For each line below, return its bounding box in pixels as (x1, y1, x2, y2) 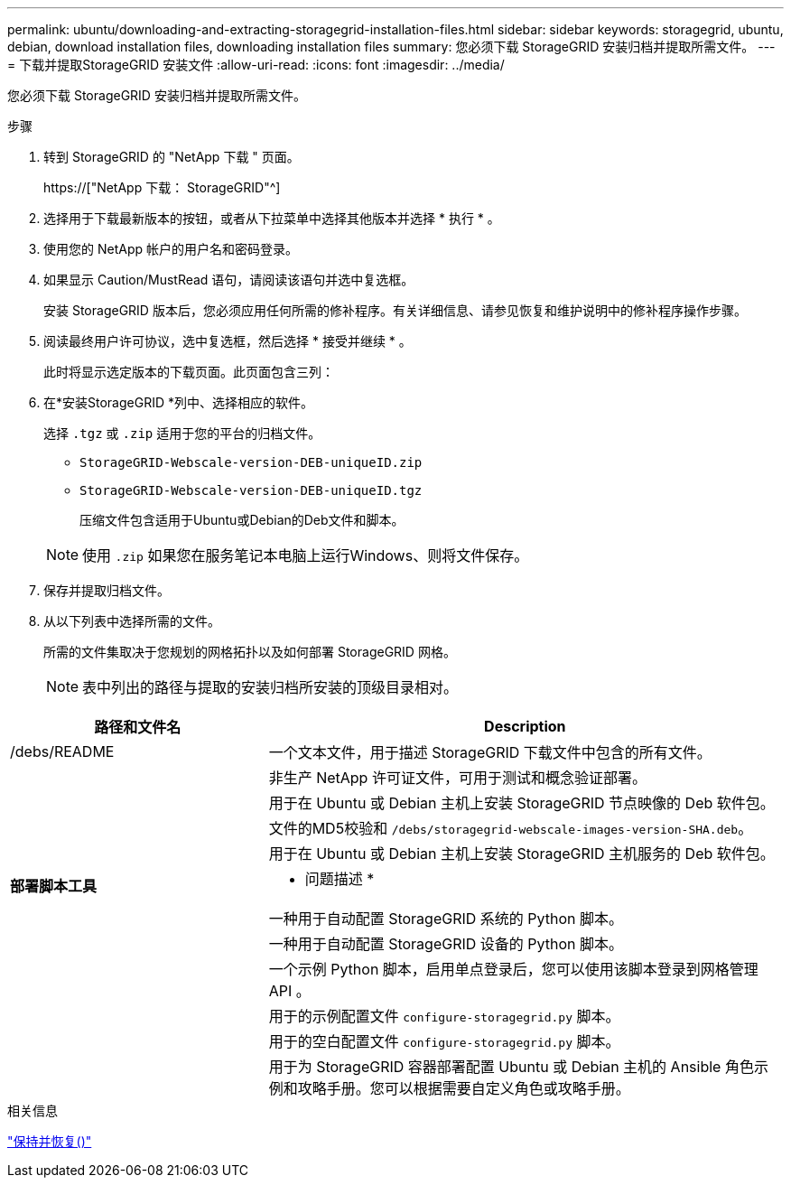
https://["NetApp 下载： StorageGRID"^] (43, 180, 281, 195)
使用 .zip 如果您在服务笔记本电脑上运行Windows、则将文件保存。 (82, 546, 529, 565)
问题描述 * (304, 870, 375, 888)
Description (484, 717, 566, 735)
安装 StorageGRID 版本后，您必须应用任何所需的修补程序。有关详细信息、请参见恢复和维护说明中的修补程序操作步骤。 (43, 303, 747, 318)
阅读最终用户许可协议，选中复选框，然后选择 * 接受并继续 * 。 (43, 333, 412, 349)
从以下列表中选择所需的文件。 (43, 613, 220, 629)
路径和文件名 (94, 718, 181, 736)
